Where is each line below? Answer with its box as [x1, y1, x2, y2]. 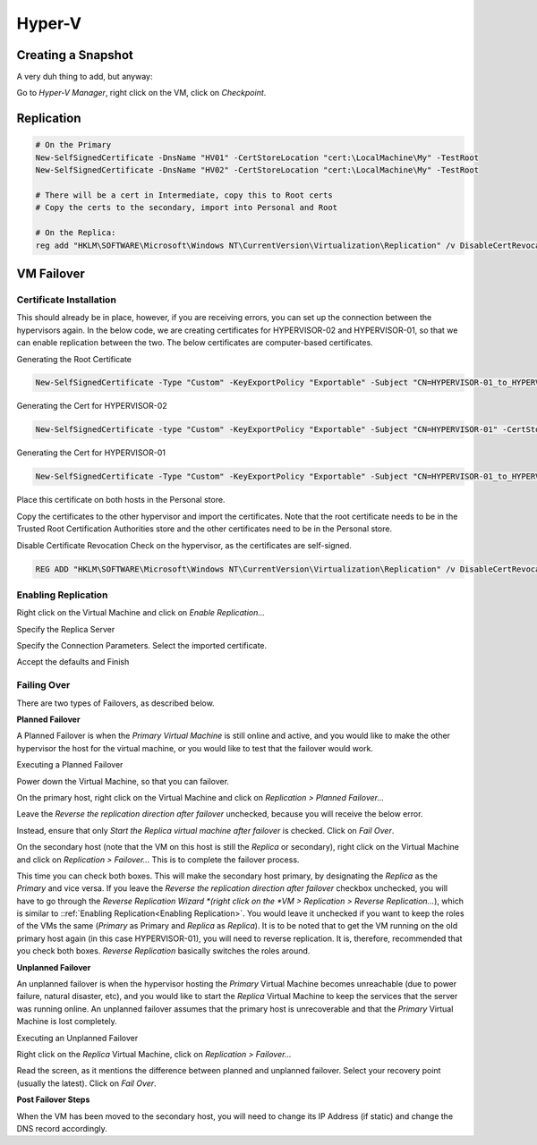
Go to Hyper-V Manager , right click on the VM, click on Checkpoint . [16, 88, 267, 98]
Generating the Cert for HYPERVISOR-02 [16, 401, 167, 411]
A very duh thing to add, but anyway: [16, 72, 153, 82]
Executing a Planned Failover [16, 759, 124, 770]
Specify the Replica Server [16, 623, 115, 634]
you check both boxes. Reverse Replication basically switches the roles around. [16, 946, 311, 956]
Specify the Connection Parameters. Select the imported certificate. [16, 640, 268, 651]
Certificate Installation [16, 293, 116, 306]
